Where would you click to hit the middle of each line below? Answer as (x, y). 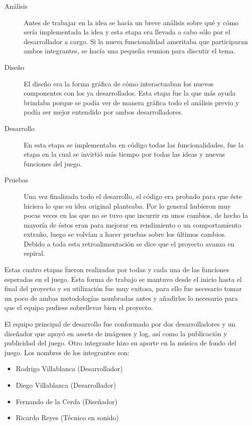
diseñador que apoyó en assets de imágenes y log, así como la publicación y (116, 333)
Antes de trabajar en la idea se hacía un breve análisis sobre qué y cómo (131, 22)
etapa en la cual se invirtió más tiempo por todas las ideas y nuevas (125, 154)
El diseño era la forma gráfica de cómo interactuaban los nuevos (119, 83)
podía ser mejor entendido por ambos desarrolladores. (103, 112)
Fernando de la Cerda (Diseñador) (67, 401)
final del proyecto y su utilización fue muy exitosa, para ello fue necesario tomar (123, 288)
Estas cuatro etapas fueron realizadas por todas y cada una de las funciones (117, 270)
